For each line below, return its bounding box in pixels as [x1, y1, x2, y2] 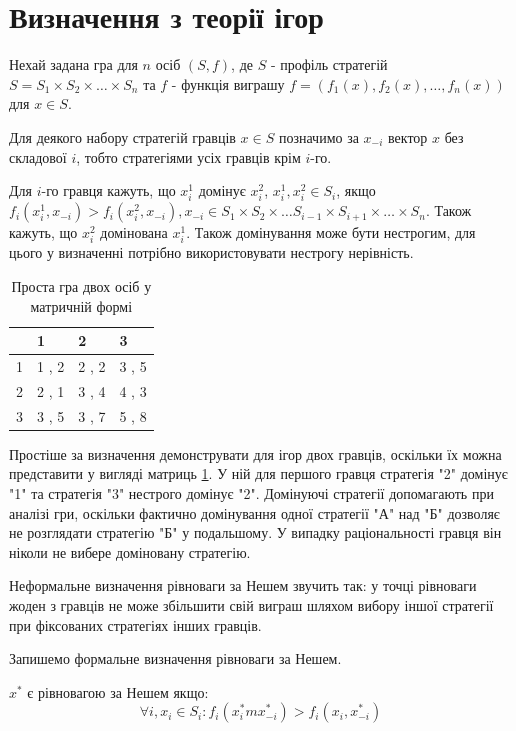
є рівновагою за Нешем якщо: [27, 681, 209, 702]
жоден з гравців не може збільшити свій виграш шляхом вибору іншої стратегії [9, 594, 494, 615]
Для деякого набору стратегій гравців [9, 126, 236, 147]
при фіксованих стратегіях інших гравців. [9, 614, 262, 635]
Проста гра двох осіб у [11, 276, 152, 296]
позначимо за [278, 126, 359, 147]
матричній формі [30, 295, 133, 316]
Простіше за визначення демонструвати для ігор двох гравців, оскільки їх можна [9, 443, 502, 464]
